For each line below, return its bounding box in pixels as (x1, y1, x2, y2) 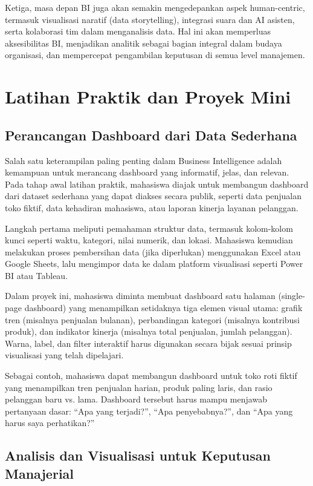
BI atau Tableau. (5, 269, 68, 281)
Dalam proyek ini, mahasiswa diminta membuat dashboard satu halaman (5, 289, 276, 302)
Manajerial (5, 464, 74, 482)
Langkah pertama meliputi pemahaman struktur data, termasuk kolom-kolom (5, 222, 293, 234)
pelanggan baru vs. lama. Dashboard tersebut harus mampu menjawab (5, 393, 267, 406)
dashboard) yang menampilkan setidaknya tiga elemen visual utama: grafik (24, 301, 303, 314)
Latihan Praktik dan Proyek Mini (5, 84, 291, 109)
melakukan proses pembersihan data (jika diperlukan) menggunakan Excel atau (5, 245, 301, 258)
